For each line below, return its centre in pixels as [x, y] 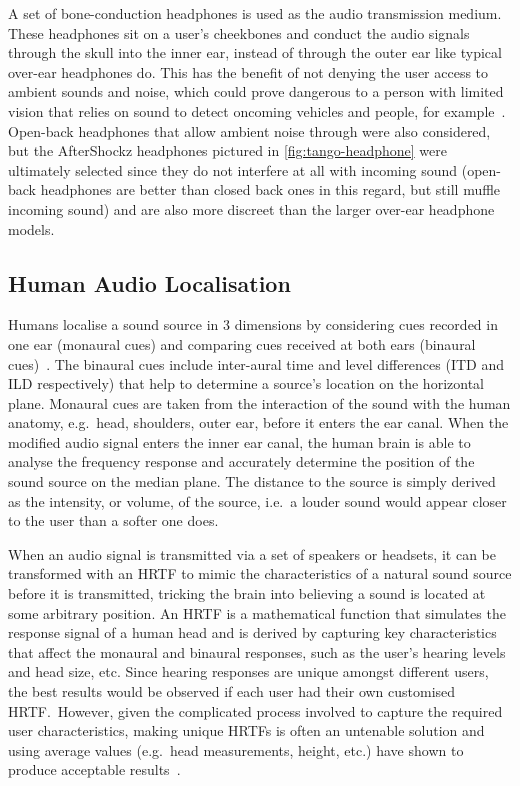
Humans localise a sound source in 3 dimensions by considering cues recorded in [253, 324]
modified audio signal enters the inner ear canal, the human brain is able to [239, 441]
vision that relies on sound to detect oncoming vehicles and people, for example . [257, 110]
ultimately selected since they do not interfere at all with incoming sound [233, 169]
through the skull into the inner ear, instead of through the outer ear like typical [255, 52]
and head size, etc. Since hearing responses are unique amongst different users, [248, 671]
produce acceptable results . [94, 769]
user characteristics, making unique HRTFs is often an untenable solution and [246, 730]
